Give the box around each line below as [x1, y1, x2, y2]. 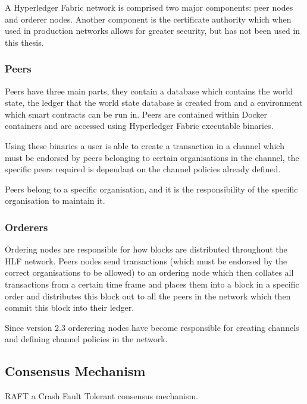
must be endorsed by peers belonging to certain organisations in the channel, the [5, 151, 299, 163]
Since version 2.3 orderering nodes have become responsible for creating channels [5, 321, 299, 333]
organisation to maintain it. [5, 194, 105, 207]
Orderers [5, 219, 48, 234]
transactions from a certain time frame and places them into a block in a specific [5, 277, 299, 290]
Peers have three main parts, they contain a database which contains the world [5, 84, 293, 97]
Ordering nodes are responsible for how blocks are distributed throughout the [5, 243, 287, 255]
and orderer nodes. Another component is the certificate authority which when [5, 12, 292, 25]
